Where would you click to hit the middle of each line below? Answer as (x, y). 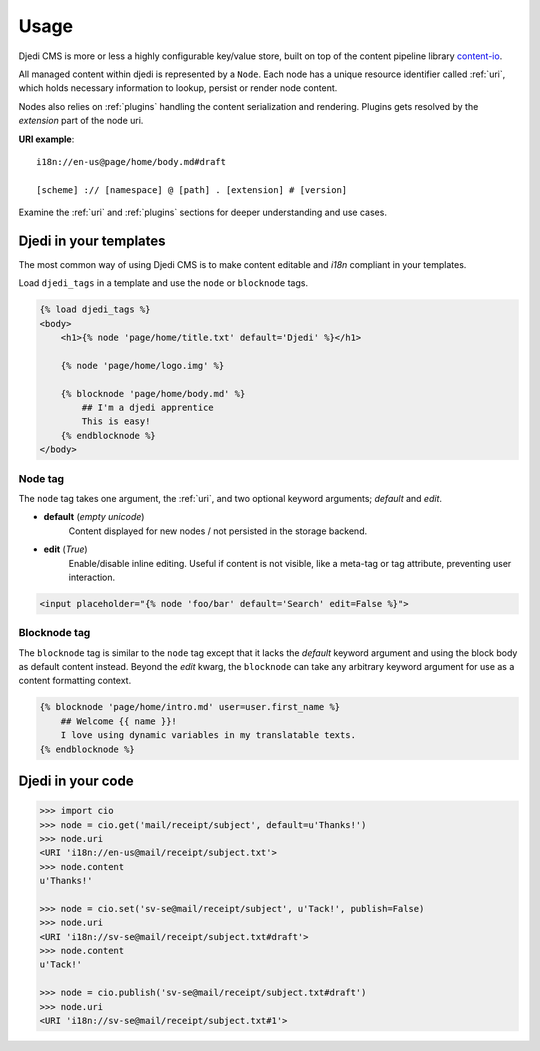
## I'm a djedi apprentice (147, 408)
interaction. (92, 577)
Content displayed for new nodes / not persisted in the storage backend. (218, 531)
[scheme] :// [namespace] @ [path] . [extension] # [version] (192, 189)
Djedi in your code (76, 781)
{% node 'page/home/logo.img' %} (142, 365)
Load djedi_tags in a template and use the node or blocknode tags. (163, 283)
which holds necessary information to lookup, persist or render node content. (178, 88)
